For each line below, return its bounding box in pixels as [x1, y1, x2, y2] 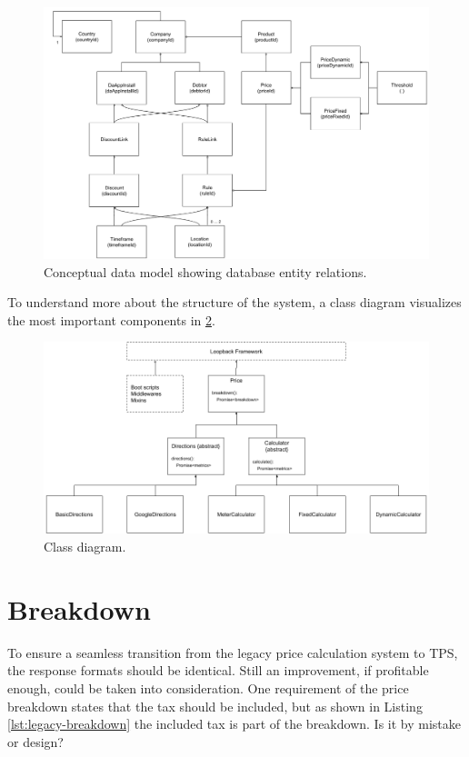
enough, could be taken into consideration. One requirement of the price [7, 678, 409, 697]
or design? [7, 732, 64, 751]
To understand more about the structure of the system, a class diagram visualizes [7, 293, 462, 312]
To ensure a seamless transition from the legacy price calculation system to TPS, [7, 642, 458, 662]
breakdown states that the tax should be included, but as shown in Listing [7, 696, 423, 715]
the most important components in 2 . [7, 310, 215, 329]
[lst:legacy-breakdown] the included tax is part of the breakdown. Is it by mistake [7, 714, 461, 733]
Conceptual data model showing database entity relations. [44, 262, 367, 281]
